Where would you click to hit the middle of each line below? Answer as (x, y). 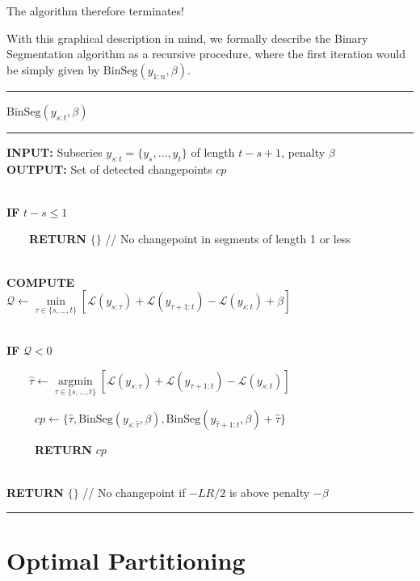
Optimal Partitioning (126, 560)
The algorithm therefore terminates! (95, 11)
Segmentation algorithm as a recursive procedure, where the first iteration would (206, 54)
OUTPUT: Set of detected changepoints (109, 168)
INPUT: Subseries (55, 152)
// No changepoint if (134, 492)
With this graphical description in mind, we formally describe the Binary (187, 38)
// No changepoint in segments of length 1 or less (228, 239)
